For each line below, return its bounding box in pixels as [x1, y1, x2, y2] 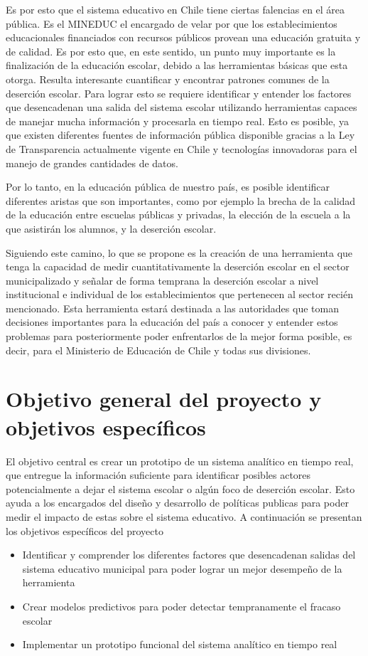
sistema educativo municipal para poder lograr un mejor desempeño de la [22, 561, 342, 576]
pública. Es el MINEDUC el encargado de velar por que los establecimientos [6, 16, 337, 31]
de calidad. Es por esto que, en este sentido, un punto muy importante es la [6, 43, 336, 58]
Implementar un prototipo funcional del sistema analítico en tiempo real [22, 637, 337, 652]
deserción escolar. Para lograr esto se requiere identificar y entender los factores [6, 85, 352, 100]
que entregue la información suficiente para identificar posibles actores [6, 467, 311, 482]
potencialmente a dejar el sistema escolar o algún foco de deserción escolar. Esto [6, 481, 355, 496]
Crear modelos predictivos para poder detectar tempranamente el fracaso [22, 598, 341, 613]
